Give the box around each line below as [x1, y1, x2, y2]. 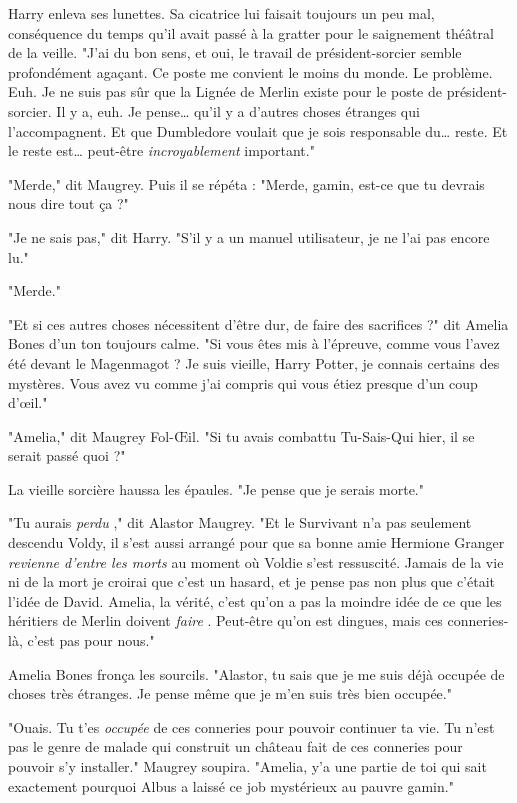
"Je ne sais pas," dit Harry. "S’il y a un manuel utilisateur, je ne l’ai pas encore [8, 226, 490, 247]
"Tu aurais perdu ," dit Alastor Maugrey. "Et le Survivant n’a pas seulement [8, 512, 472, 533]
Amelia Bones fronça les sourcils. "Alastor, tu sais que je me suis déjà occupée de [8, 663, 505, 684]
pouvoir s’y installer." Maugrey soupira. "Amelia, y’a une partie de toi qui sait [8, 756, 487, 776]
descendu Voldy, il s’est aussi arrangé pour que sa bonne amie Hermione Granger [8, 532, 505, 553]
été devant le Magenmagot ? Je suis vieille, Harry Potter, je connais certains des [8, 352, 500, 373]
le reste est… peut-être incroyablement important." [8, 140, 315, 161]
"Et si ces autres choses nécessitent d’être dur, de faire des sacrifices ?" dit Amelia [8, 313, 509, 334]
